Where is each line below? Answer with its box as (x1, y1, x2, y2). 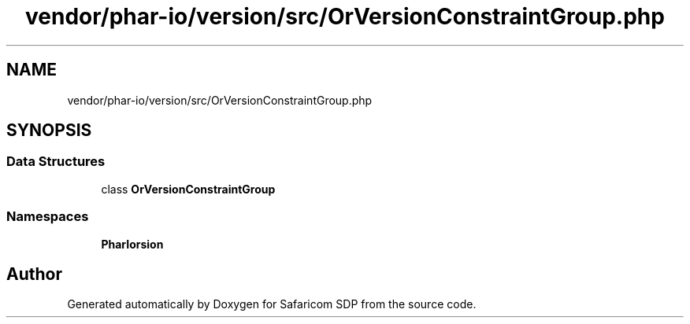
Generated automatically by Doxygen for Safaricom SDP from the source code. (67, 297, 477, 311)
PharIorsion (101, 237, 164, 251)
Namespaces (6, 208, 89, 225)
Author (6, 263, 62, 284)
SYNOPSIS (6, 120, 92, 141)
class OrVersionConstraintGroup (101, 182, 276, 196)
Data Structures (6, 153, 106, 170)
